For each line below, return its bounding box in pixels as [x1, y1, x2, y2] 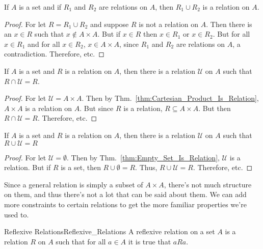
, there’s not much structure [164, 179, 252, 189]
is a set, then [61, 162, 101, 173]
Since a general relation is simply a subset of [4, 179, 143, 189]
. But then [198, 102, 231, 113]
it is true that [128, 236, 171, 246]
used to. [4, 209, 29, 219]
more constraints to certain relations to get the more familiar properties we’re [4, 199, 247, 209]
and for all [28, 38, 60, 49]
